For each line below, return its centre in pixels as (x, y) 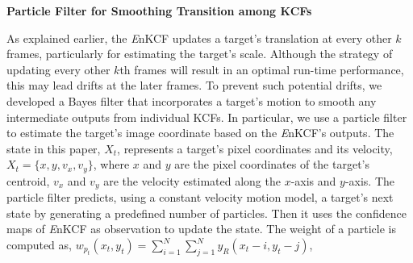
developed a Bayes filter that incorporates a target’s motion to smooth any (192, 100)
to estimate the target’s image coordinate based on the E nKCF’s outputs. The (200, 133)
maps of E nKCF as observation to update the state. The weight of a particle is (202, 229)
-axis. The (369, 180)
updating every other (58, 69)
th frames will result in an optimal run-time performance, (262, 69)
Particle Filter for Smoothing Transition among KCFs (159, 10)
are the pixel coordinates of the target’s (272, 164)
